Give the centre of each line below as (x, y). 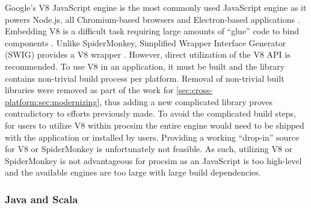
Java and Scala (42, 199)
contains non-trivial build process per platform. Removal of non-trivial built (145, 78)
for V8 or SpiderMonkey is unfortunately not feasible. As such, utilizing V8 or (149, 149)
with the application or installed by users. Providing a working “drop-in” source (152, 137)
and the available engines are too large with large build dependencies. (133, 172)
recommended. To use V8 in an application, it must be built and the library (145, 66)
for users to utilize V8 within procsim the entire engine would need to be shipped (155, 125)
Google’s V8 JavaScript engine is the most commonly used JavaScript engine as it (156, 7)
